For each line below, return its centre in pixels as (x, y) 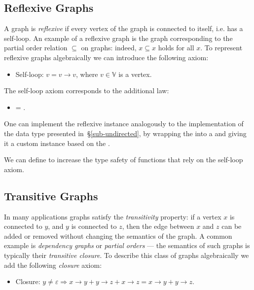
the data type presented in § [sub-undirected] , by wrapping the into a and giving (125, 133)
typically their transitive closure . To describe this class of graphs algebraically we (127, 255)
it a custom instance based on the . (57, 143)
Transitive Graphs (51, 196)
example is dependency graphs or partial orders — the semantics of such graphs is (127, 245)
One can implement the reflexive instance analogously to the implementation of (124, 124)
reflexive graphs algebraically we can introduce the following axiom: (106, 57)
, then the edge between (158, 226)
